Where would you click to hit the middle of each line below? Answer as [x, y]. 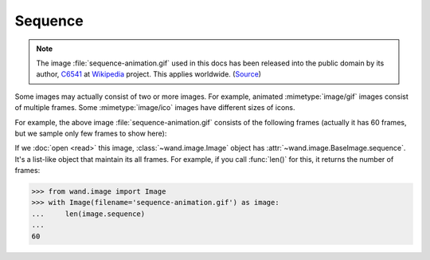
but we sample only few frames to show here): [91, 133]
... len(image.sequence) [88, 214]
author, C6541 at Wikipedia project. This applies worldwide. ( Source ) [149, 74]
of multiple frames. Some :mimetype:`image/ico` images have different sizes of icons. [155, 108]
